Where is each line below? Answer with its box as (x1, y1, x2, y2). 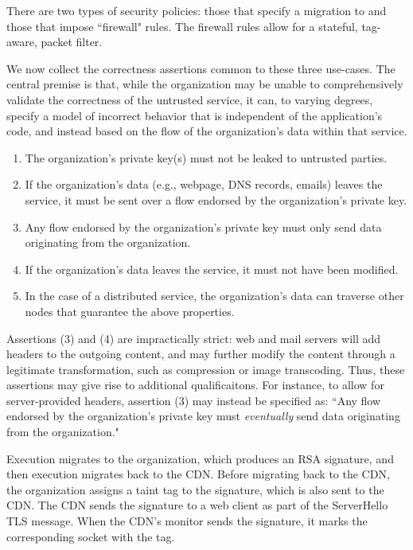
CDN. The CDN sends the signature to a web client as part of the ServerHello (6, 497, 388, 513)
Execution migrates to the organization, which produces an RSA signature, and (6, 450, 394, 466)
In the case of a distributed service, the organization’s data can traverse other (25, 287, 404, 304)
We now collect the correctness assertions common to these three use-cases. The (6, 60, 395, 76)
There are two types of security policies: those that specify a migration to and (6, 2, 387, 18)
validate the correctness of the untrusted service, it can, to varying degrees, (6, 91, 373, 107)
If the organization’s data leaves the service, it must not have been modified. (25, 260, 399, 277)
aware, (6, 33, 37, 50)
